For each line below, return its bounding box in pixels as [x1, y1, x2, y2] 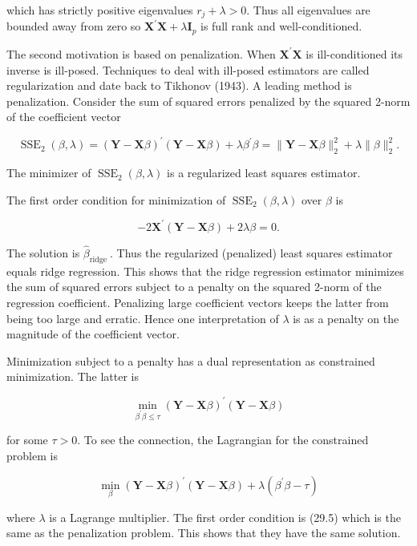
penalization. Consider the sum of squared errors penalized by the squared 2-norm [6, 92, 411, 109]
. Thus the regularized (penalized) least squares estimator [110, 245, 393, 261]
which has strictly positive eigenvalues [6, 2, 193, 18]
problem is [6, 447, 58, 463]
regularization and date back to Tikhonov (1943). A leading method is [6, 77, 352, 94]
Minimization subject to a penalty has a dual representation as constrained [6, 352, 375, 369]
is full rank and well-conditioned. [200, 18, 362, 34]
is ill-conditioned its [306, 45, 403, 62]
